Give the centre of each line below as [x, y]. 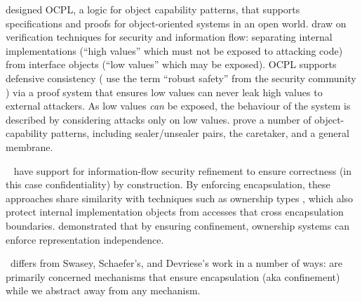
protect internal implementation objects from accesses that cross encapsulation [175, 212]
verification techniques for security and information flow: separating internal [169, 37]
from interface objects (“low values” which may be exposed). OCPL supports [171, 64]
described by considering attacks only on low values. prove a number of [159, 119]
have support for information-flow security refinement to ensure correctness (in [183, 170]
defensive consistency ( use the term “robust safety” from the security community [181, 78]
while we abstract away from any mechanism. [103, 290]
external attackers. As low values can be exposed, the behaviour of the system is [178, 106]
